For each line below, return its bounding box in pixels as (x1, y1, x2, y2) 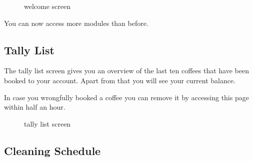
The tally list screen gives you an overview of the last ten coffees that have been (4, 65, 249, 76)
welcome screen (24, 1, 71, 11)
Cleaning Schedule (4, 143, 101, 158)
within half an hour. (4, 102, 65, 112)
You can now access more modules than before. (4, 17, 148, 28)
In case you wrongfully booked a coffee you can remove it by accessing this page (4, 92, 249, 102)
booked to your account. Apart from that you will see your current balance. (4, 75, 236, 85)
